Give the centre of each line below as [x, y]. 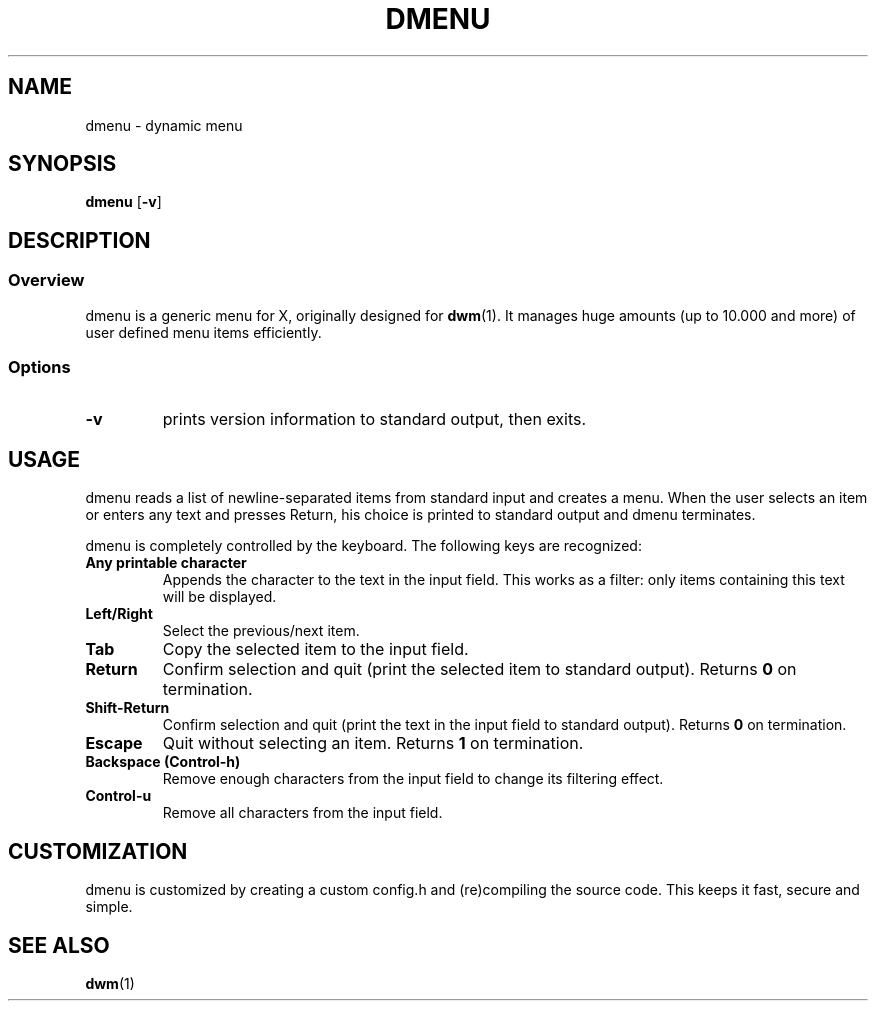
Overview [46, 280]
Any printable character [166, 563]
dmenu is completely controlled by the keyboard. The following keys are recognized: [363, 546]
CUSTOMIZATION [98, 851]
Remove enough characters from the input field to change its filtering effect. [413, 779]
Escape [114, 743]
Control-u [118, 796]
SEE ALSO [59, 945]
